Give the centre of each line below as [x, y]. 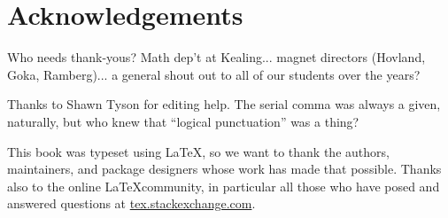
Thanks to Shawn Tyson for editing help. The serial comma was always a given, [224, 104]
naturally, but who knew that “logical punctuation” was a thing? [183, 121]
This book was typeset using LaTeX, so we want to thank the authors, [198, 151]
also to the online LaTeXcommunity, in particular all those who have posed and [224, 186]
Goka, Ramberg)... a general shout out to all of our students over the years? [214, 74]
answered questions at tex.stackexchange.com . [131, 203]
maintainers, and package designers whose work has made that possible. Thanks [224, 169]
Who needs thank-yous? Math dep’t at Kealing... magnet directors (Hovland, [216, 57]
